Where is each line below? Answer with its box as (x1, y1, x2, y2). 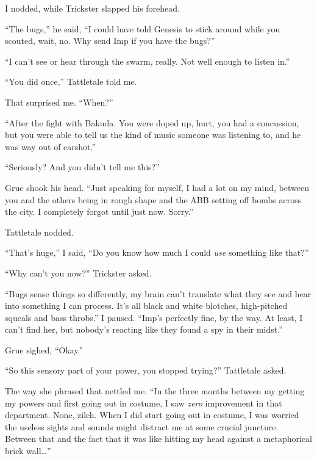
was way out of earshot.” (5, 140, 96, 153)
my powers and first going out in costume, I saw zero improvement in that (5, 396, 282, 409)
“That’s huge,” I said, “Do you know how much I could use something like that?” (5, 246, 309, 259)
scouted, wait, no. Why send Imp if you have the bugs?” (5, 34, 215, 47)
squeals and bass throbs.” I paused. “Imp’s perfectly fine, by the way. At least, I (5, 311, 303, 323)
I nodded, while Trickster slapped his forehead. (5, 2, 180, 14)
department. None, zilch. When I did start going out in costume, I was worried (5, 408, 299, 421)
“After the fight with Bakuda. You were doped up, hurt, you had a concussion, (5, 116, 299, 129)
